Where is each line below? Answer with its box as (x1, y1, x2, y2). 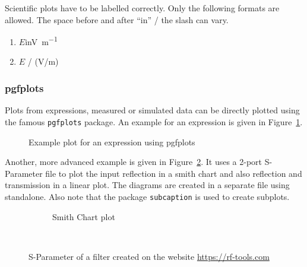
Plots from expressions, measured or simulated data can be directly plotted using (5, 104, 300, 116)
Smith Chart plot (52, 210, 115, 223)
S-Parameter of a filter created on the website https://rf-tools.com (29, 250, 270, 262)
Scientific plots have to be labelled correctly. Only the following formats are (5, 2, 280, 14)
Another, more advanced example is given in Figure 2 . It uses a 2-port (5, 155, 262, 168)
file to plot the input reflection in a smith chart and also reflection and (45, 167, 302, 179)
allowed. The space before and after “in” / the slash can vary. (5, 13, 229, 26)
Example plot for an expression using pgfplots (29, 135, 195, 148)
